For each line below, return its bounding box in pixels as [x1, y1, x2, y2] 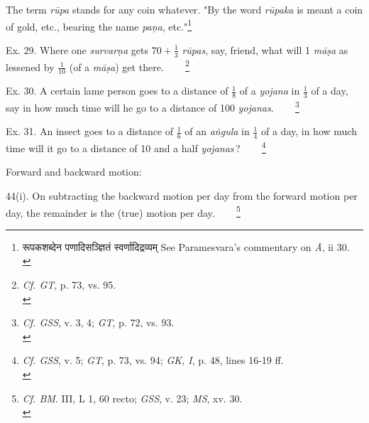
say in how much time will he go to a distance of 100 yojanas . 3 [6, 97, 299, 114]
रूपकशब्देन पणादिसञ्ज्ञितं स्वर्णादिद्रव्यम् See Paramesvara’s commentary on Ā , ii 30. [22, 239, 350, 254]
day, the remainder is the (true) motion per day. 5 [6, 203, 241, 220]
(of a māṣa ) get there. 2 [69, 57, 189, 74]
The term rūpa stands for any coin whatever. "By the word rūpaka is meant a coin [6, 2, 363, 16]
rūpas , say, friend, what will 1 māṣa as [182, 42, 348, 57]
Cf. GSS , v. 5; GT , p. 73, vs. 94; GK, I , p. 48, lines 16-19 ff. [22, 353, 284, 368]
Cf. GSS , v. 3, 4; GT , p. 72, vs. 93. [22, 315, 175, 330]
